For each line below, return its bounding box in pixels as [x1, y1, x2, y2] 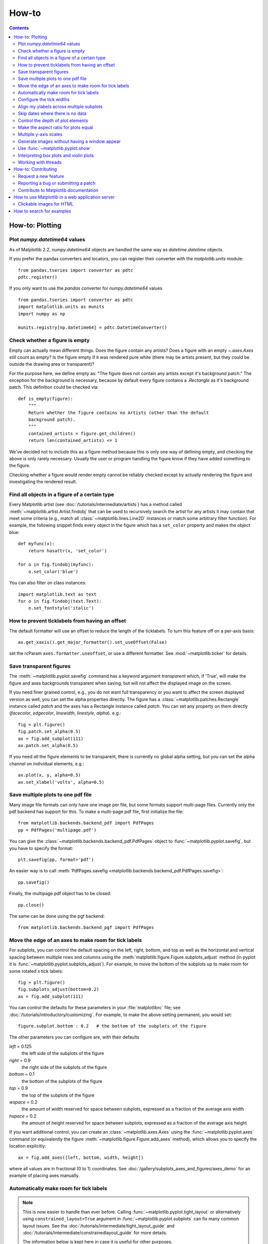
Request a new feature [18, 173, 65, 179]
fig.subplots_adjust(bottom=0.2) [18, 987, 99, 992]
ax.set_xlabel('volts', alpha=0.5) [18, 779, 105, 785]
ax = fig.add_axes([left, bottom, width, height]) [18, 1154, 144, 1160]
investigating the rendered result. [9, 479, 77, 485]
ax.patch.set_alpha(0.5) [18, 742, 78, 748]
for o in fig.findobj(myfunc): [18, 562, 94, 567]
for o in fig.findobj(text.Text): [18, 598, 102, 604]
